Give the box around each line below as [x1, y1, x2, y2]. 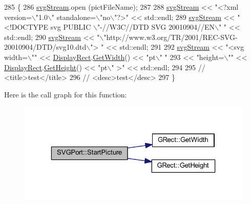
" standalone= [51, 11, 96, 22]
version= [4, 11, 32, 22]
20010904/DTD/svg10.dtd [4, 42, 87, 52]
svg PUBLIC [50, 22, 91, 32]
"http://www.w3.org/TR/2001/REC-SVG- [103, 31, 238, 42]
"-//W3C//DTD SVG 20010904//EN [97, 22, 215, 32]
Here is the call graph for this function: [4, 89, 127, 99]
